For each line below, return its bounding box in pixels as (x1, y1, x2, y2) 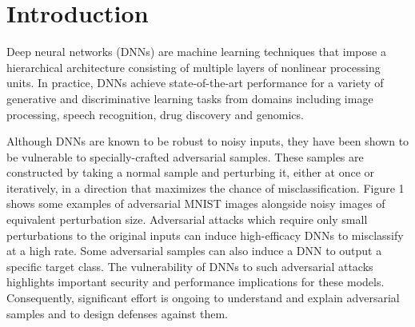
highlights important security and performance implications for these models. (6, 273, 385, 290)
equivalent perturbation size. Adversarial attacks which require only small (6, 211, 368, 228)
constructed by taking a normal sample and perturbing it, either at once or (6, 164, 375, 181)
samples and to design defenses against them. (6, 305, 228, 321)
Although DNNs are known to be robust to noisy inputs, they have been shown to (6, 133, 409, 150)
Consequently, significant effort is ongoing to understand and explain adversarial (6, 289, 400, 306)
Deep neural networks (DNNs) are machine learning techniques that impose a (6, 43, 386, 60)
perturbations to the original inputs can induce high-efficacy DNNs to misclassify (6, 226, 404, 243)
